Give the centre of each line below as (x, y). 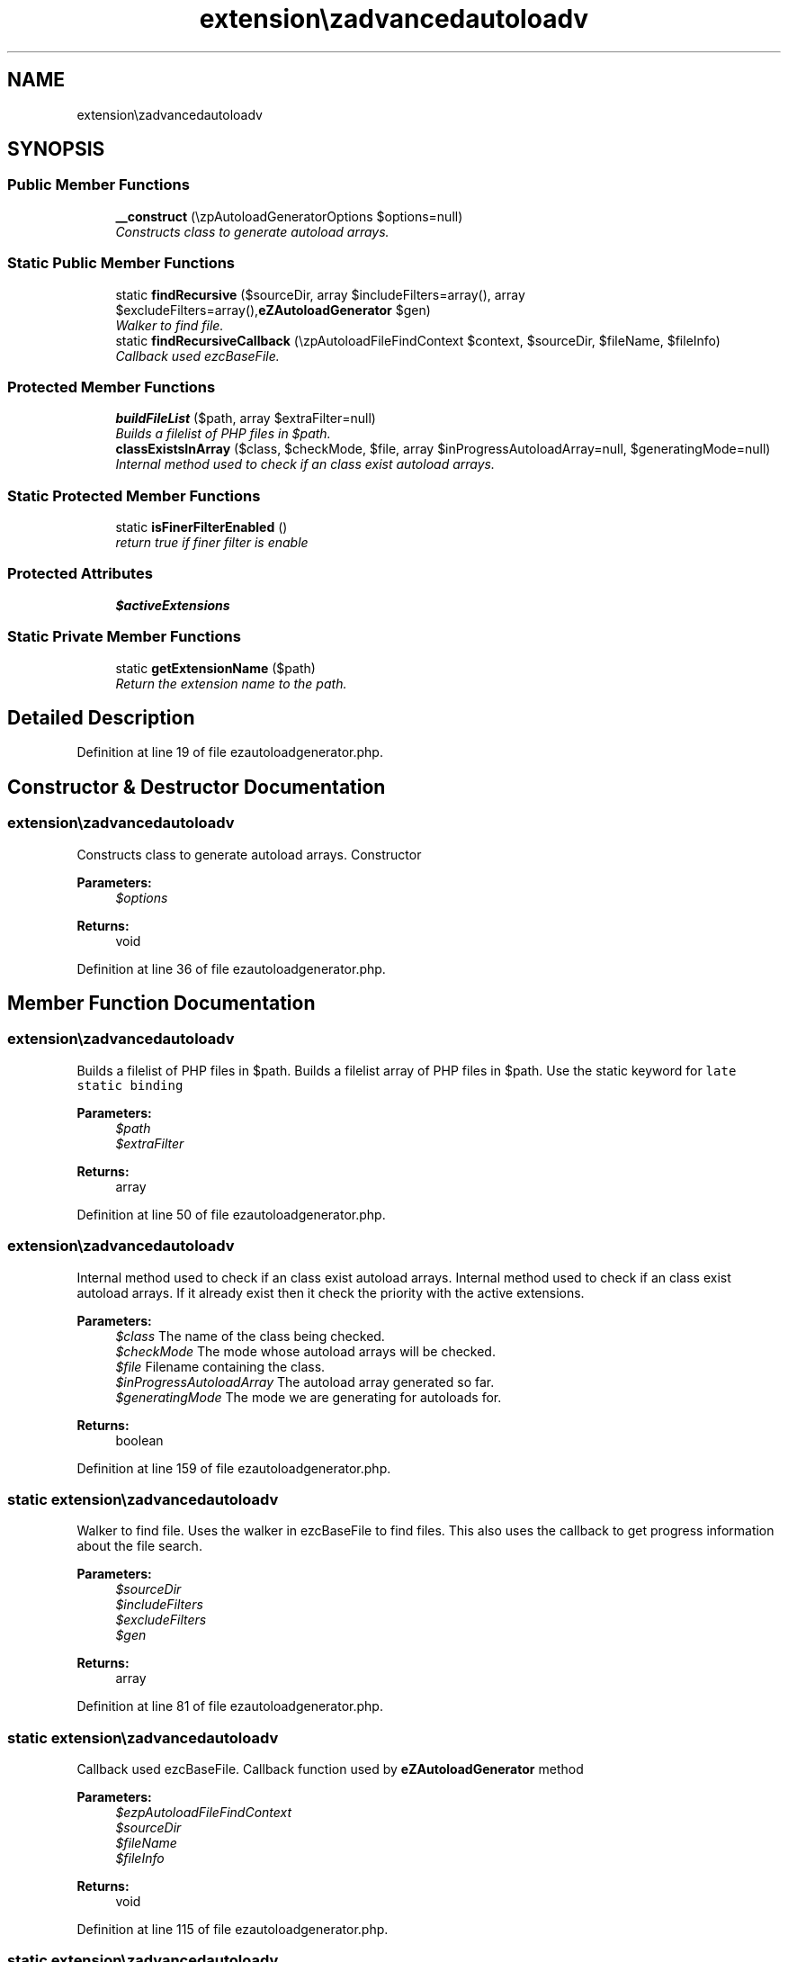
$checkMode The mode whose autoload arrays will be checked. (305, 1351)
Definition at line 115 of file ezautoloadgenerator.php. (233, 1930)
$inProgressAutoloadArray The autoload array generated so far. (305, 1381)
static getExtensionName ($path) (215, 668)
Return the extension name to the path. (231, 683)
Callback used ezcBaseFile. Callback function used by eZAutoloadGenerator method (330, 1769)
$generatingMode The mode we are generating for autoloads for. (309, 1397)
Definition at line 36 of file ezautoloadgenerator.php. (231, 968)
